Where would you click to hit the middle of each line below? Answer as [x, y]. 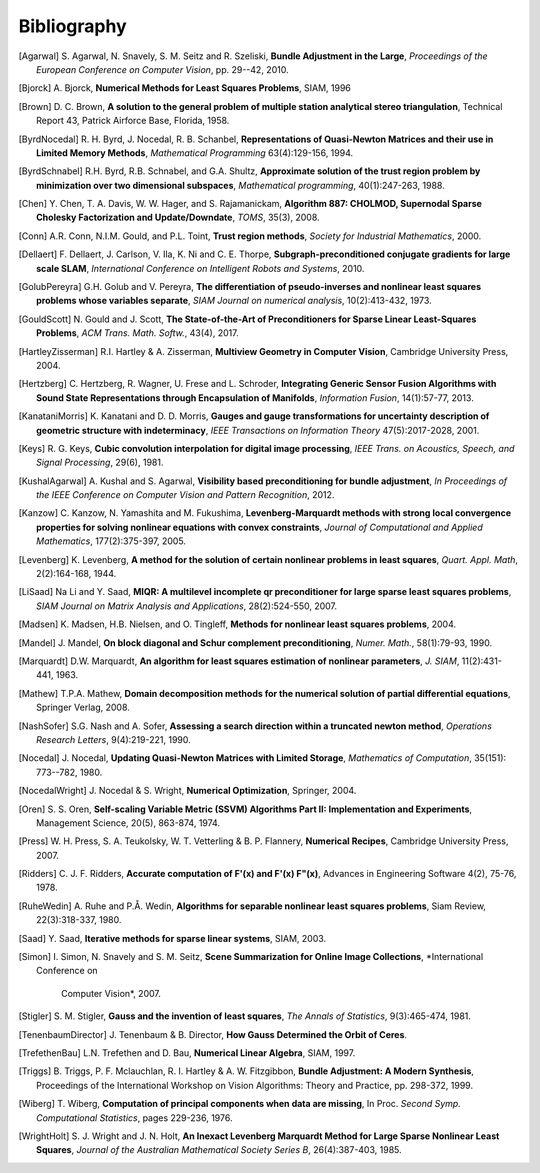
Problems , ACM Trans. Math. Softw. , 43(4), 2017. [137, 333]
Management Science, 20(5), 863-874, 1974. [128, 822]
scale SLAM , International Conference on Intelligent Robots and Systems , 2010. [200, 268]
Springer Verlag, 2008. [83, 707]
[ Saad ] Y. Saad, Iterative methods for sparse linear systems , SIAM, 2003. [172, 938]
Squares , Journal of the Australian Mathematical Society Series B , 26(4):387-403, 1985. [219, 1150]
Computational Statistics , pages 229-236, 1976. [134, 1117]
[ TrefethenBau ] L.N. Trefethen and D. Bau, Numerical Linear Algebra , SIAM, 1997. [187, 1052]
